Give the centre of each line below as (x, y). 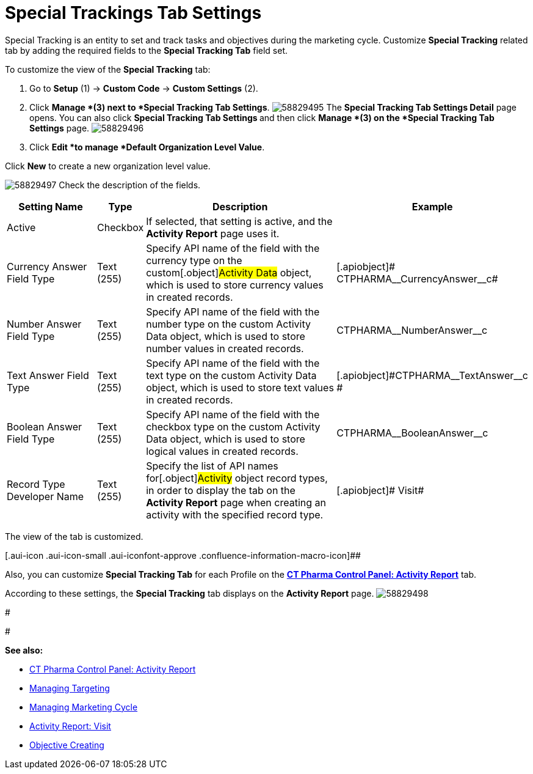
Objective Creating (67, 745)
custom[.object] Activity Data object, (229, 272)
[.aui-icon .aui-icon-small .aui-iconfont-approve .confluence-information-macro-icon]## (183, 555)
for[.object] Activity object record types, (237, 478)
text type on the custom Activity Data (231, 375)
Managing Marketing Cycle (84, 707)
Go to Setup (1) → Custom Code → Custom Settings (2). (144, 88)
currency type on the (194, 260)
